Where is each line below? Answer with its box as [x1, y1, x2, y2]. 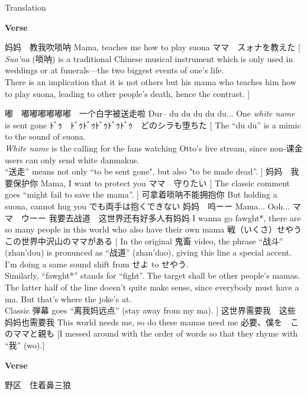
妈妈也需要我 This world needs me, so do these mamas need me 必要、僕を [5, 315, 282, 328]
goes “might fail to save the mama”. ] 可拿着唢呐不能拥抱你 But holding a [5, 188, 277, 201]
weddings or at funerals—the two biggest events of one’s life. [5, 64, 224, 76]
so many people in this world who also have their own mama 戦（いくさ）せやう [5, 223, 302, 235]
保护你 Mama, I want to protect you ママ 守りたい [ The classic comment [12, 176, 290, 189]
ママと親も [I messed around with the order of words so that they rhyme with [12, 327, 298, 340]
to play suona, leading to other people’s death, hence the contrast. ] [5, 87, 250, 99]
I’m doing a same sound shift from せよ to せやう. [5, 257, 189, 270]
